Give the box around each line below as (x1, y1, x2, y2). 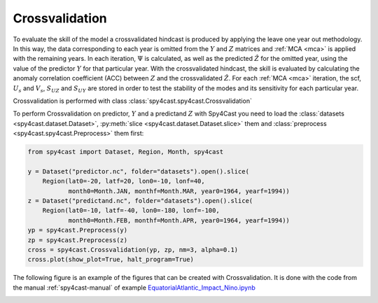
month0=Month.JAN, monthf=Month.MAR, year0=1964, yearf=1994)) (68, 187, 290, 195)
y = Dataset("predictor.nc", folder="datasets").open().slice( (27, 167, 250, 175)
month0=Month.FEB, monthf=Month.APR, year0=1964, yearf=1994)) (68, 216, 290, 224)
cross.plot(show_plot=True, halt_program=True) (27, 255, 194, 264)
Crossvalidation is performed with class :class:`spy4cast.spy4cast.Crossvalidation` (13, 97, 252, 105)
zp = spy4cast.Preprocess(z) (27, 236, 128, 244)
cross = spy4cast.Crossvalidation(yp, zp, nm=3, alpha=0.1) (27, 246, 239, 253)
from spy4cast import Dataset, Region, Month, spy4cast (27, 148, 224, 156)
